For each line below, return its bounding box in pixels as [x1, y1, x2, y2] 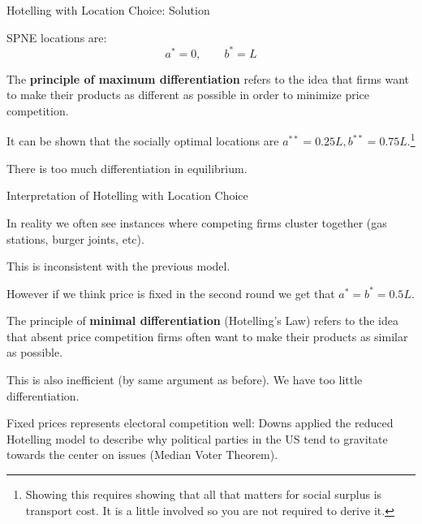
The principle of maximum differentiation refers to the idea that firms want [6, 70, 410, 87]
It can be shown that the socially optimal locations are [6, 132, 279, 149]
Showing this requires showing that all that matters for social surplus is [25, 486, 382, 503]
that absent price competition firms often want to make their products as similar [6, 327, 408, 344]
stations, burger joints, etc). [6, 230, 144, 247]
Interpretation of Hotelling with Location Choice [6, 187, 248, 204]
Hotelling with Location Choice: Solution [6, 2, 210, 18]
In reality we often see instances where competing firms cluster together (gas [6, 214, 387, 231]
